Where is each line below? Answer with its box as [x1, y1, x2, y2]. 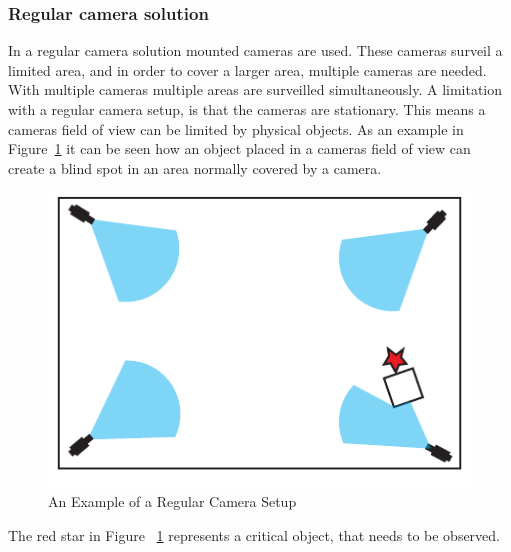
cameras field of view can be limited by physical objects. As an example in [8, 118, 464, 139]
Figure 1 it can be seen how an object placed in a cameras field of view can [8, 138, 471, 159]
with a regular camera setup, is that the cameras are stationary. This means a [8, 99, 486, 119]
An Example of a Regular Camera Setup [48, 491, 297, 511]
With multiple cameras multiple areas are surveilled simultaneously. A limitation [8, 79, 503, 100]
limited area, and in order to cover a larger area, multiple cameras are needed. [8, 59, 487, 80]
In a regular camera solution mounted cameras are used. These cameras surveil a [8, 40, 503, 61]
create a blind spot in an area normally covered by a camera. [8, 157, 382, 178]
